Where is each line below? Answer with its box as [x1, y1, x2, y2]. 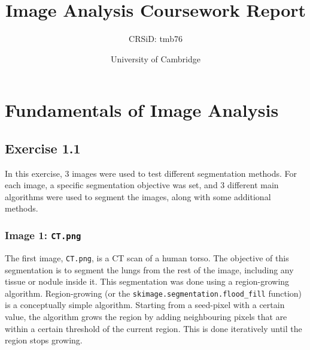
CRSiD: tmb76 [129, 32, 183, 45]
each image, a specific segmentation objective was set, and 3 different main [5, 179, 279, 191]
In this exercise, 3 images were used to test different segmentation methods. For [5, 167, 297, 179]
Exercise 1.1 [5, 138, 81, 157]
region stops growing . [5, 334, 83, 346]
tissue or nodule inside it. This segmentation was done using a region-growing [5, 275, 290, 288]
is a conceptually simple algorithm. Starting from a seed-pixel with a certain [5, 298, 285, 311]
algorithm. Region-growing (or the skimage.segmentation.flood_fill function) [5, 286, 302, 299]
